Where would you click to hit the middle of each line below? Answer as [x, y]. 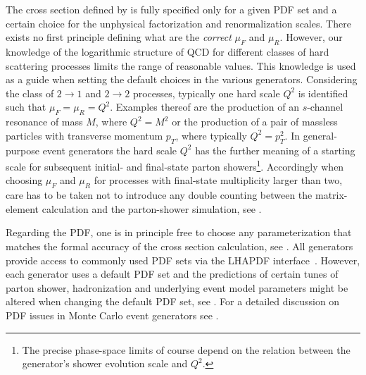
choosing [24, 180]
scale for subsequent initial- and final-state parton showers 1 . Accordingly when [175, 165]
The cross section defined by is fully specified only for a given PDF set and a [171, 9]
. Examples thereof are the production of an [204, 107]
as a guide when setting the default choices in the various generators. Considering [182, 79]
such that [26, 107]
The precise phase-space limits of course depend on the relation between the [186, 349]
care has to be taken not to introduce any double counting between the [159, 195]
